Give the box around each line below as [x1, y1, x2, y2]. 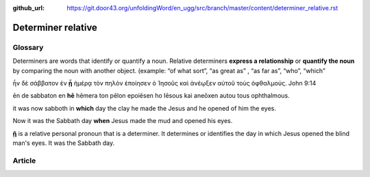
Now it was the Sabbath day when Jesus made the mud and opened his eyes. [12, 117, 233, 125]
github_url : [12, 4, 45, 12]
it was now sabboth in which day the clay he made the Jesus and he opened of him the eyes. [12, 104, 277, 112]
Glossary [12, 42, 44, 52]
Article [12, 156, 36, 165]
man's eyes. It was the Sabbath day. [12, 139, 115, 147]
